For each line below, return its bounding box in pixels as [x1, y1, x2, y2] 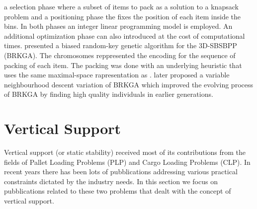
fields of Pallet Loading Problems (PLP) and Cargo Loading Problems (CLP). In [4, 156, 251, 167]
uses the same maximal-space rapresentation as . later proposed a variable [4, 70, 230, 80]
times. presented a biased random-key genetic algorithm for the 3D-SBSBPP [4, 40, 237, 51]
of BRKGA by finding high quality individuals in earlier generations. [4, 89, 213, 99]
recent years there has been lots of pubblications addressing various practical [4, 166, 238, 177]
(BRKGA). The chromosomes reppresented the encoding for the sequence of [4, 50, 236, 60]
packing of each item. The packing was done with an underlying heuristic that [4, 60, 242, 70]
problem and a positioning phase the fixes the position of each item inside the [4, 11, 241, 21]
